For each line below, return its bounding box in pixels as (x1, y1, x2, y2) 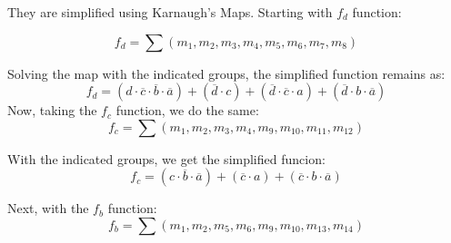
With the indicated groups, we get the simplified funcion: (7, 149, 326, 168)
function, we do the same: (115, 101, 259, 120)
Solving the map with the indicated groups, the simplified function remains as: (7, 63, 446, 83)
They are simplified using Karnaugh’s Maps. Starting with (7, 3, 333, 21)
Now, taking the (7, 101, 97, 120)
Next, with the (7, 199, 89, 218)
